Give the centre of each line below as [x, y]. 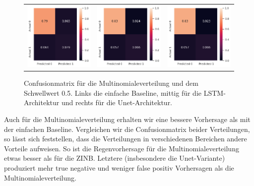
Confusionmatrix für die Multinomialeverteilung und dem [111, 83]
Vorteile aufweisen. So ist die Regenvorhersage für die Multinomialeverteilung [122, 148]
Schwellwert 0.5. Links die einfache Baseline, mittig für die [113, 93]
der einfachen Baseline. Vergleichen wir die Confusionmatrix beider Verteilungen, [127, 129]
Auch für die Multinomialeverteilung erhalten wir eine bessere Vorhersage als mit [127, 119]
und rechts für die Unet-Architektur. [117, 102]
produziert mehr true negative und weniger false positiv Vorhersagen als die [119, 168]
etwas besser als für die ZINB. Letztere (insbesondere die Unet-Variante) [115, 158]
